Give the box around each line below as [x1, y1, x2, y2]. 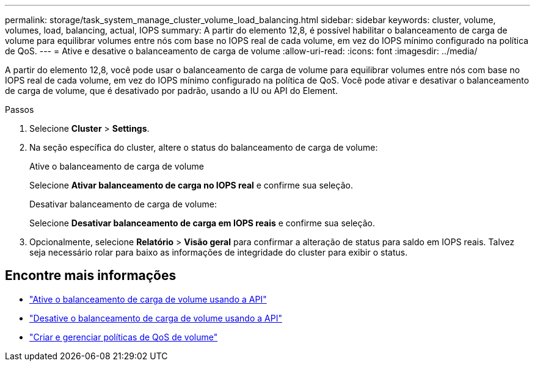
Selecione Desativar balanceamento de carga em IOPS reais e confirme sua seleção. [29, 218, 375, 228]
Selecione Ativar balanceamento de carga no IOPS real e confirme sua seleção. [29, 180, 353, 190]
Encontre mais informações [5, 268, 177, 284]
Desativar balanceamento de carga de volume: [29, 199, 217, 209]
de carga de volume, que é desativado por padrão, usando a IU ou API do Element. [5, 85, 338, 96]
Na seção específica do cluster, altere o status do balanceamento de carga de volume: [29, 142, 378, 152]
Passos [5, 104, 34, 115]
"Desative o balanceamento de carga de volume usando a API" [29, 312, 282, 323]
